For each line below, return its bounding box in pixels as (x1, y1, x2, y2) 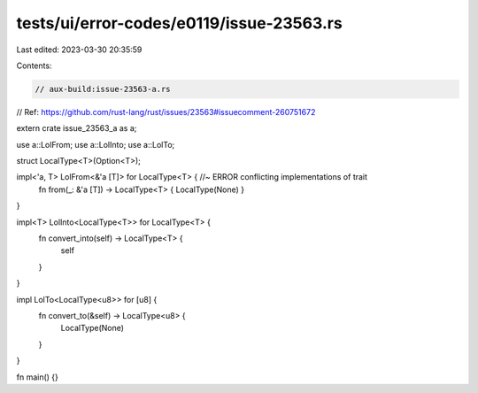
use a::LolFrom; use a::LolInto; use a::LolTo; (16, 139, 175, 150)
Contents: (16, 60, 52, 71)
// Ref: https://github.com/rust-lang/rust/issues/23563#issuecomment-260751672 (16, 106, 316, 117)
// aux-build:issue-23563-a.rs (35, 84, 172, 94)
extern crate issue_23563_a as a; (16, 123, 137, 134)
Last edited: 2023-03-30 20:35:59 (16, 44, 143, 55)
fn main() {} (16, 372, 59, 382)
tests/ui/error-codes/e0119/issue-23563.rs (16, 13, 343, 33)
